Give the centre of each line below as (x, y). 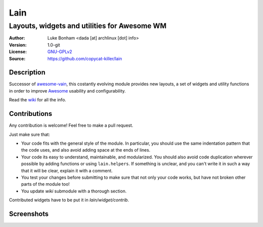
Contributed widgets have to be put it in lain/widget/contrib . (69, 200)
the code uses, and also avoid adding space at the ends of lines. (86, 150)
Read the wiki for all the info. (38, 100)
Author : (17, 38)
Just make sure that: (29, 134)
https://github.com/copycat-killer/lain (85, 58)
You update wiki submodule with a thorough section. (74, 191)
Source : (17, 58)
